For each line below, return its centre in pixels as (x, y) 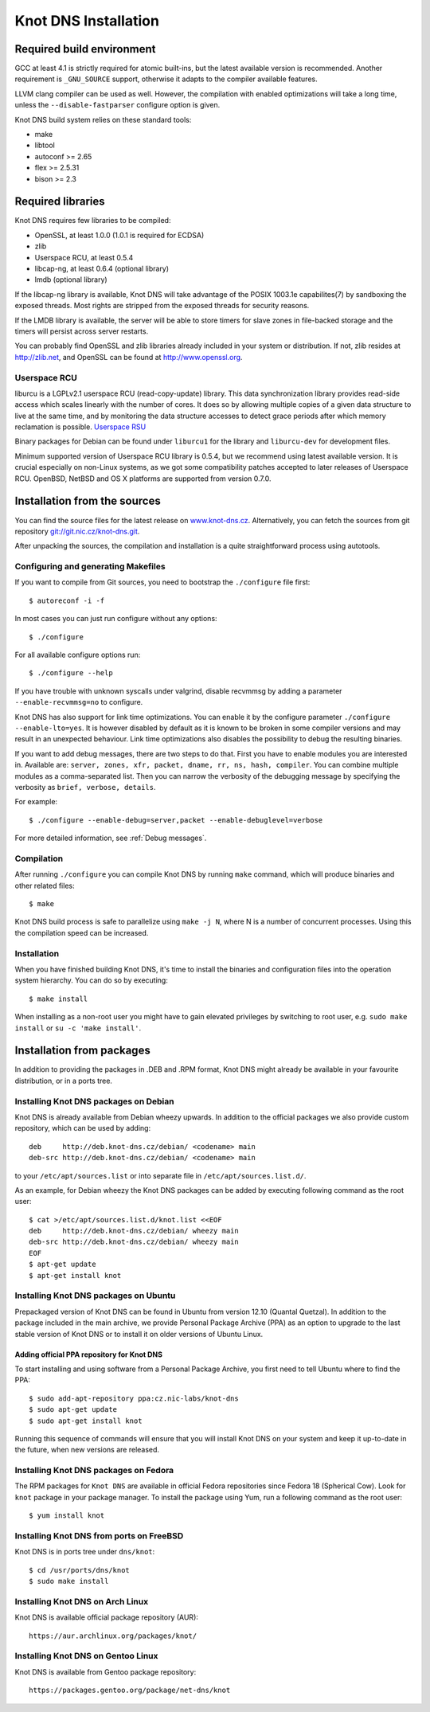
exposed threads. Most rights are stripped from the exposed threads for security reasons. (162, 306)
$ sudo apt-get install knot (86, 1421)
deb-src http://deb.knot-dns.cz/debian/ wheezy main (134, 1242)
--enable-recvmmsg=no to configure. (79, 702)
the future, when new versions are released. (87, 1450)
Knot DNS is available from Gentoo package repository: (106, 1671)
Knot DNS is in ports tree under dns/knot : (85, 1552)
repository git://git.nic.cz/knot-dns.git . (77, 531)
